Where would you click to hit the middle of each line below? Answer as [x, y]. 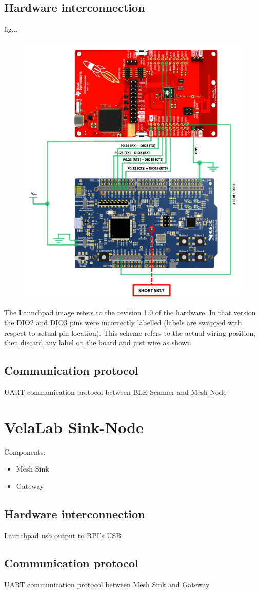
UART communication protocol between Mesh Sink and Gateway [107, 584]
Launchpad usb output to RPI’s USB [63, 535]
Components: [25, 451]
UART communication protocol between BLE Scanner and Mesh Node [115, 392]
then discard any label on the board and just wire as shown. [99, 343]
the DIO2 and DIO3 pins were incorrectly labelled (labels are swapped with [123, 323]
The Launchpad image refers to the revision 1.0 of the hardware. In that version [130, 312]
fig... [11, 29]
